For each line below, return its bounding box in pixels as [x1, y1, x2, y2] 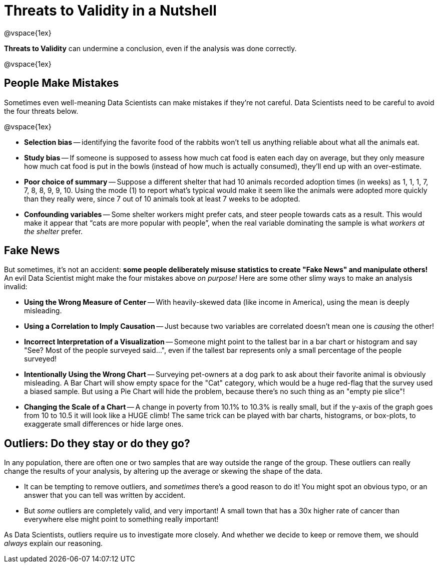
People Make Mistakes [4, 77, 119, 90]
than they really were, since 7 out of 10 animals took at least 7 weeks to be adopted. [24, 194, 300, 203]
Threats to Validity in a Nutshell [4, 2, 217, 19]
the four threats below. [4, 106, 79, 115]
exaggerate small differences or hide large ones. [24, 420, 184, 429]
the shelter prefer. [24, 227, 83, 236]
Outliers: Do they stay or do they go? [4, 437, 190, 450]
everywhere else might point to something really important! [24, 515, 219, 524]
